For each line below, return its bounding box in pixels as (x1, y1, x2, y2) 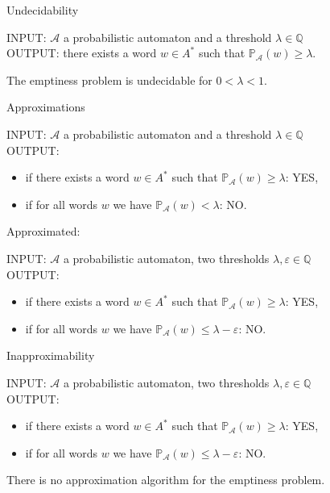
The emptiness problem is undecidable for (6, 71, 212, 88)
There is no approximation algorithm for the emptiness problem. (6, 471, 325, 488)
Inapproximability (6, 347, 95, 364)
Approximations (6, 98, 85, 115)
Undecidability (6, 2, 79, 18)
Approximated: (6, 223, 80, 240)
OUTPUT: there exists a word (6, 44, 157, 61)
